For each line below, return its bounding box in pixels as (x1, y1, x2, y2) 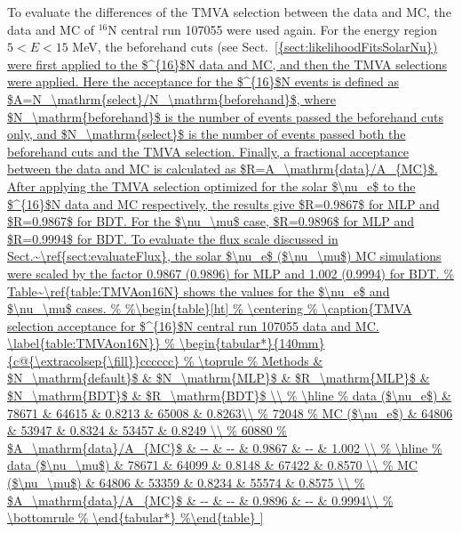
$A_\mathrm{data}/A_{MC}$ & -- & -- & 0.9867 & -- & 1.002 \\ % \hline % (7, 438, 442, 456)
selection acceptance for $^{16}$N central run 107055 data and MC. (7, 316, 379, 335)
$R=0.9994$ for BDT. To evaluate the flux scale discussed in (7, 229, 339, 247)
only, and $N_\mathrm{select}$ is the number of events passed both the (7, 125, 406, 143)
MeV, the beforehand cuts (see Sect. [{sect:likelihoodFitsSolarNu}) (72, 37, 438, 56)
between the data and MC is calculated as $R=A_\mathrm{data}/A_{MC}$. (7, 159, 438, 178)
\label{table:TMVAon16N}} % (7, 334, 176, 352)
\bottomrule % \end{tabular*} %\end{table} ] (7, 508, 264, 527)
